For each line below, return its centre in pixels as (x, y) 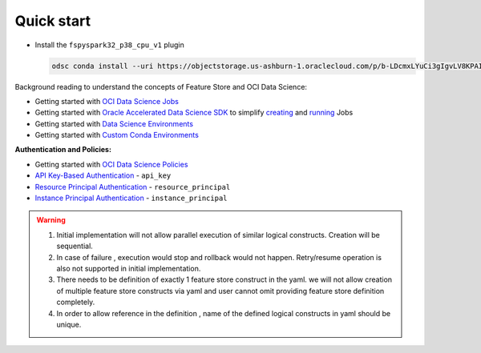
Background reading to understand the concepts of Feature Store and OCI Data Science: (161, 86)
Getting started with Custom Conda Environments (117, 135)
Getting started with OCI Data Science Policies (111, 164)
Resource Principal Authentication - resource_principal (133, 187)
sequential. (75, 246)
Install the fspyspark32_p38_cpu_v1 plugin (109, 45)
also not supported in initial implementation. (129, 268)
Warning (51, 220)
